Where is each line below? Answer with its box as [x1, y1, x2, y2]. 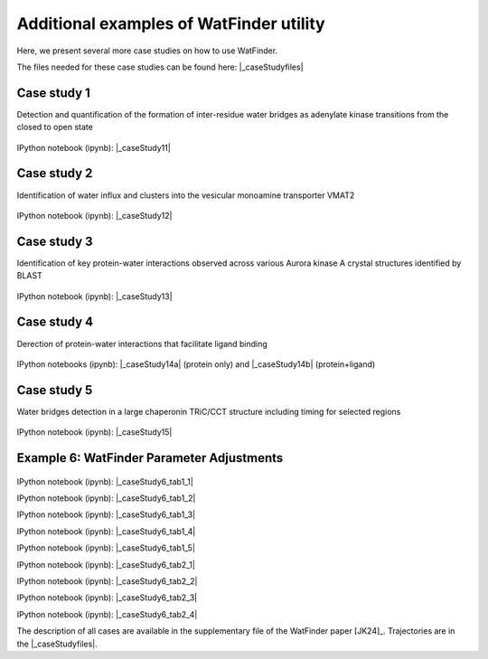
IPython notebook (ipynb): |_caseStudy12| [16, 210, 173, 221]
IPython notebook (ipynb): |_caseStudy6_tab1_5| [16, 542, 196, 553]
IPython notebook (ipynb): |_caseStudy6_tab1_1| [16, 475, 193, 487]
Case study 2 [16, 165, 93, 181]
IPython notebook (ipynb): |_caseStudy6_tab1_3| [16, 509, 196, 520]
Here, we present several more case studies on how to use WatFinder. [16, 45, 278, 56]
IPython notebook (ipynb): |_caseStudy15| [16, 427, 173, 438]
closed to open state [16, 122, 94, 133]
